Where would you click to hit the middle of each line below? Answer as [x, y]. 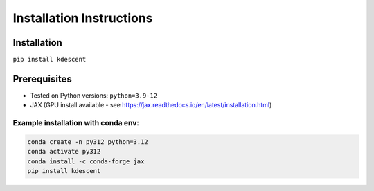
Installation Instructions [83, 18]
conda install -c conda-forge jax [86, 161]
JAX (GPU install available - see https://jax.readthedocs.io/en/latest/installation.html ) [151, 105]
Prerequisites [42, 79]
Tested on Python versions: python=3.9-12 [94, 95]
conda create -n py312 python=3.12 [88, 142]
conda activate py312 [64, 152]
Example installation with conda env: [76, 123]
